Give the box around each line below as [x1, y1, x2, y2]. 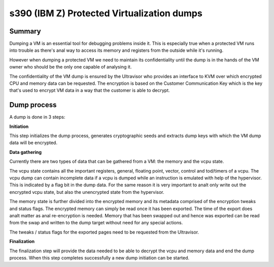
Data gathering [9, 149, 42, 155]
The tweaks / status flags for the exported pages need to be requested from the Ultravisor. [9, 229, 199, 235]
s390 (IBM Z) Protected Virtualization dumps [9, 8, 202, 19]
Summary [9, 27, 41, 36]
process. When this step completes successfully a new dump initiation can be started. [9, 254, 190, 261]
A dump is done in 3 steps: [9, 114, 65, 120]
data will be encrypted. [9, 140, 58, 146]
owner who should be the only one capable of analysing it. [9, 64, 132, 70]
